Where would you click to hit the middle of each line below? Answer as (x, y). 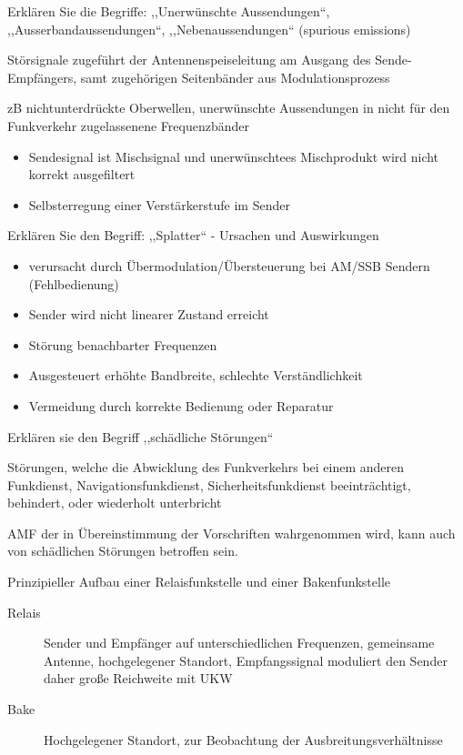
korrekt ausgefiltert (82, 174)
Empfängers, (42, 77)
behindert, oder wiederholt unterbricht (115, 503)
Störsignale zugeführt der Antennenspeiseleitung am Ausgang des (189, 60)
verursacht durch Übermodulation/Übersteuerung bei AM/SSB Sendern (229, 265)
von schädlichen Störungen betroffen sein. (123, 551)
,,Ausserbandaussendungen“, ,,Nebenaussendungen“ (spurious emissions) (209, 29)
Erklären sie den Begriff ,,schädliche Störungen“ (141, 436)
